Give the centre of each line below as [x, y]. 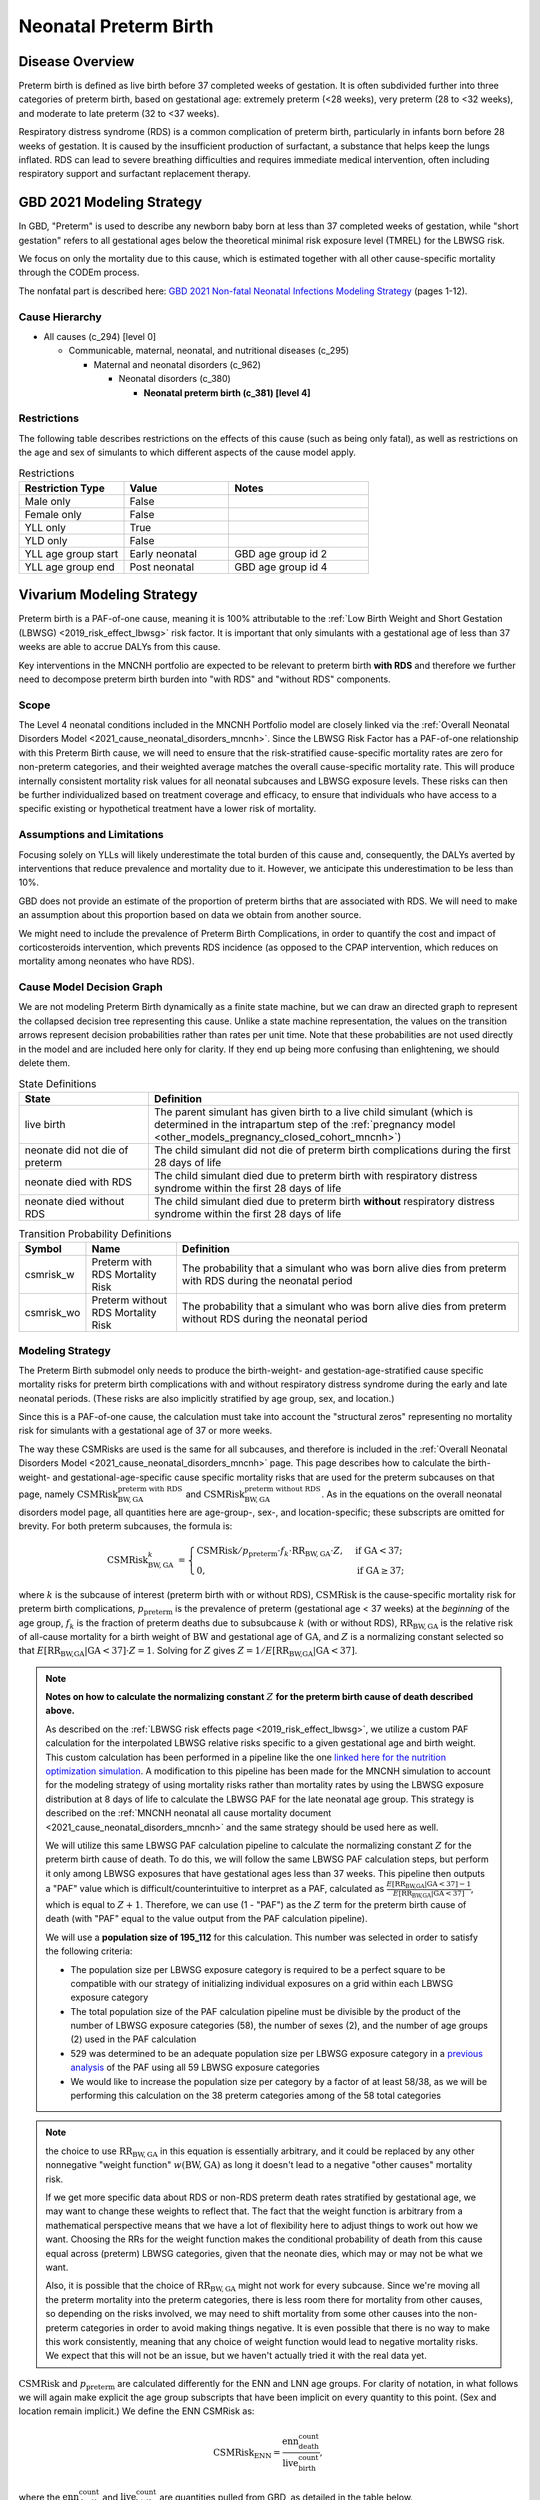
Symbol [43, 1249]
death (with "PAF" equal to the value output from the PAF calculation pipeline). [207, 1919]
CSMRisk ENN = [247, 2453]
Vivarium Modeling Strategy [108, 595]
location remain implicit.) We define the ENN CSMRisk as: [136, 2411]
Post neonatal [162, 567]
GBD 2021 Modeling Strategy [110, 202]
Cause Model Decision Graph [91, 987]
